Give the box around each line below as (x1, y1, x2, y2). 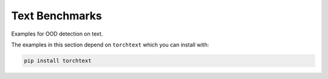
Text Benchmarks (11, 9, 103, 22)
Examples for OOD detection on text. (11, 30, 103, 37)
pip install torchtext (24, 57, 92, 64)
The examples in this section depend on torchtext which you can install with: (11, 41, 210, 48)
